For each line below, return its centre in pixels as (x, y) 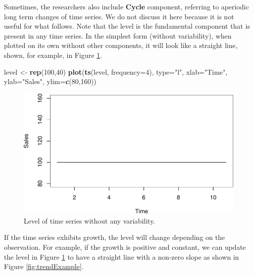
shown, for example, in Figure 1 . (53, 55)
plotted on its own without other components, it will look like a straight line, (121, 45)
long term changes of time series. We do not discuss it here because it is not (119, 16)
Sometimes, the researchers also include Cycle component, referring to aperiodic (127, 6)
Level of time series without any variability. (90, 220)
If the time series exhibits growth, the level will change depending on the (114, 237)
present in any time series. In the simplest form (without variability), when (118, 35)
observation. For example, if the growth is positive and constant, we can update (125, 247)
